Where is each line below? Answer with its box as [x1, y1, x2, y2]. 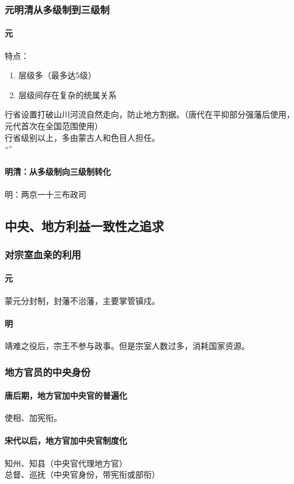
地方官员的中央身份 [5, 364, 91, 379]
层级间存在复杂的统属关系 [18, 88, 117, 101]
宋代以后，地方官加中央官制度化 [5, 434, 127, 447]
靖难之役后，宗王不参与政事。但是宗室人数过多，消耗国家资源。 [5, 340, 250, 351]
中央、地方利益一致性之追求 [5, 216, 164, 234]
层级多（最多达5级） [18, 69, 96, 81]
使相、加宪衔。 [5, 412, 62, 424]
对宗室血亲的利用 [5, 247, 81, 261]
